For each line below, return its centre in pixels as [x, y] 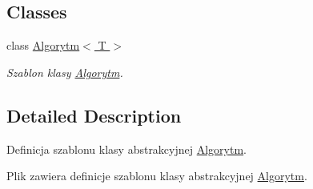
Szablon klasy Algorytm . [65, 72]
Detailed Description [94, 115]
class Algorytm [43, 45]
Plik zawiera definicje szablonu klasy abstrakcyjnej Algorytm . [157, 176]
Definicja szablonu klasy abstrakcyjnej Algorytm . [127, 149]
